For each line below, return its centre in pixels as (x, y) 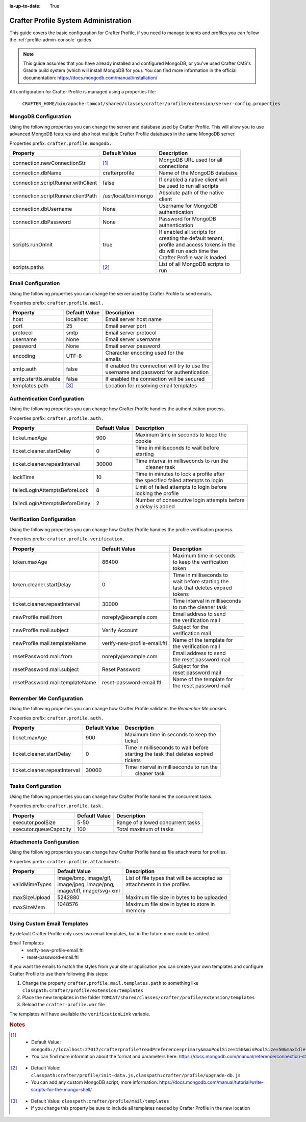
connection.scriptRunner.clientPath (55, 195)
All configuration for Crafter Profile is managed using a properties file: (83, 92)
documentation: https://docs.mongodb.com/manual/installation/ (90, 78)
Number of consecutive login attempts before (190, 500)
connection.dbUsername (42, 209)
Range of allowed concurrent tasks (158, 822)
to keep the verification (200, 562)
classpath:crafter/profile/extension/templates (83, 990)
